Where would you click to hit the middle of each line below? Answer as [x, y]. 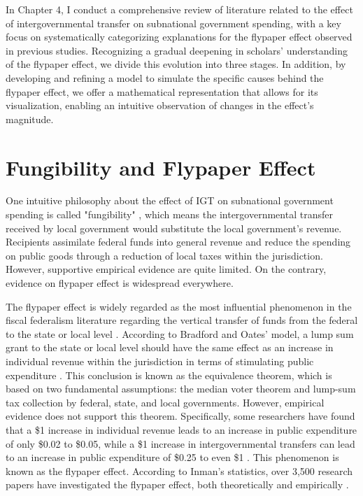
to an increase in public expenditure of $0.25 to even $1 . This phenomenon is [172, 457]
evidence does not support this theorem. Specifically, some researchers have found [180, 416]
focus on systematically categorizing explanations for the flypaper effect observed [179, 37]
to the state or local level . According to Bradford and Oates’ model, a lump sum [180, 333]
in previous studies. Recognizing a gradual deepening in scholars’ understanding [177, 50]
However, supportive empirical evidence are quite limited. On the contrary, [166, 269]
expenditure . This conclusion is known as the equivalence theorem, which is [169, 375]
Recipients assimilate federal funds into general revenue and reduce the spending [178, 242]
